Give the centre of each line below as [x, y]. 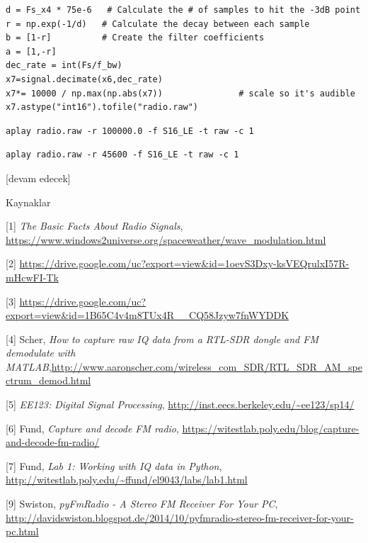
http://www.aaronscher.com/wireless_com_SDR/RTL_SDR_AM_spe [207, 366]
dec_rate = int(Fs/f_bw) [64, 66]
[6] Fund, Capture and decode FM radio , [92, 428]
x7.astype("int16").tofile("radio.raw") [102, 107]
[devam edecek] [38, 178]
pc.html [22, 531]
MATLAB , [29, 366]
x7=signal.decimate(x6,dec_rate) [84, 79]
